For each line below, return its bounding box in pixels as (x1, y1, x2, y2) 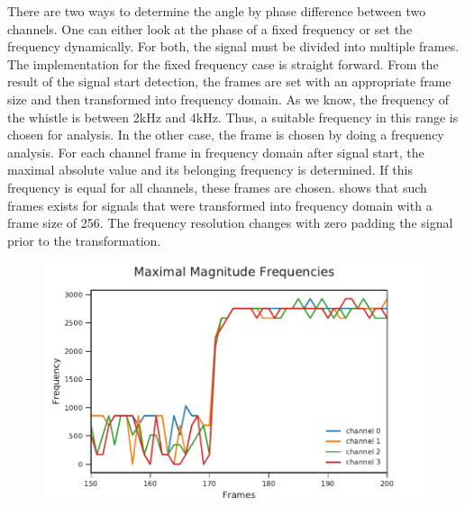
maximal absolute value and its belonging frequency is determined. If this (7, 160, 413, 179)
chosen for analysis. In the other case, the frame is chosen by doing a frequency (7, 125, 444, 144)
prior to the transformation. (7, 230, 161, 249)
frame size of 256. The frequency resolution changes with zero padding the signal (7, 213, 453, 232)
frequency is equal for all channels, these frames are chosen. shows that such (7, 177, 427, 196)
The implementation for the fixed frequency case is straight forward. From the (7, 54, 439, 73)
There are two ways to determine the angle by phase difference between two (7, 2, 426, 20)
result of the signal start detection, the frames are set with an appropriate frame (7, 72, 451, 91)
